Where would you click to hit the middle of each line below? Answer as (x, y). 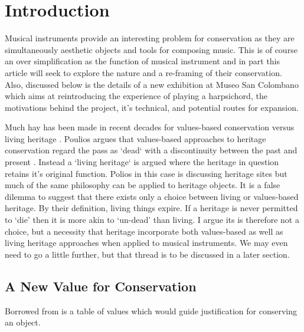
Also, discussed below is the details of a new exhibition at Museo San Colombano (152, 84)
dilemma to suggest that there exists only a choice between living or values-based (152, 196)
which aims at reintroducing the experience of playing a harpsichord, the (136, 96)
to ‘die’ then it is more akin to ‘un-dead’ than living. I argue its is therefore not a (152, 220)
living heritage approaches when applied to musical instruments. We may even (146, 243)
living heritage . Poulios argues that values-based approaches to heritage (135, 138)
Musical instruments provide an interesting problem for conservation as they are (150, 38)
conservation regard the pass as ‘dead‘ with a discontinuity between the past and (151, 150)
